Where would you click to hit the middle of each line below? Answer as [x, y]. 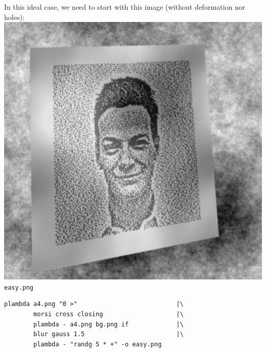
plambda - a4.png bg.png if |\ [108, 324]
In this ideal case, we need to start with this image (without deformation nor [125, 7]
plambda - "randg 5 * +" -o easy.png [97, 344]
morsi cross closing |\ [108, 314]
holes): [14, 17]
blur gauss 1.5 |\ [108, 334]
